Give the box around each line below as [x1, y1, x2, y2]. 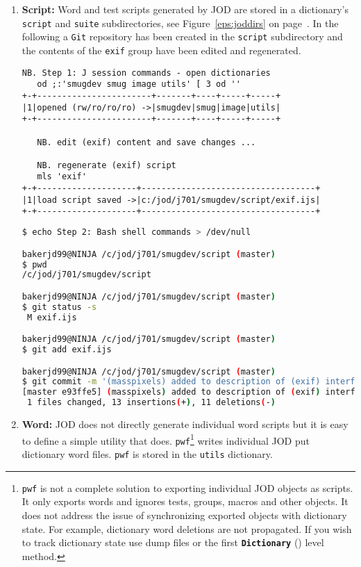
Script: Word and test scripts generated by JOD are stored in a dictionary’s [22, 2, 349, 16]
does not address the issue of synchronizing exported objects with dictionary [22, 507, 347, 522]
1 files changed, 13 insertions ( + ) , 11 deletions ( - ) [26, 397, 276, 408]
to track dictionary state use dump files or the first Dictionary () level [22, 535, 324, 550]
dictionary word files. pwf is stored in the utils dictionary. [22, 447, 273, 461]
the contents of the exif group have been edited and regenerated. [22, 42, 301, 57]
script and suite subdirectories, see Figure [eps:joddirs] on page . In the [22, 15, 339, 30]
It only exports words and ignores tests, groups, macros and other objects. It [22, 494, 349, 509]
